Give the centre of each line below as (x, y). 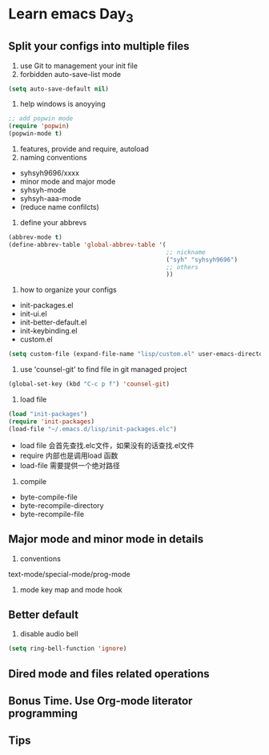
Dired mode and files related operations (109, 674)
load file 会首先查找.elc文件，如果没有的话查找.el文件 (107, 445)
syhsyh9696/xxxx (50, 173)
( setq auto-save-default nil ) (59, 89)
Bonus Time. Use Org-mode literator (100, 701)
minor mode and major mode (68, 182)
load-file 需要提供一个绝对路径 (70, 465)
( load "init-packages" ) (48, 414)
